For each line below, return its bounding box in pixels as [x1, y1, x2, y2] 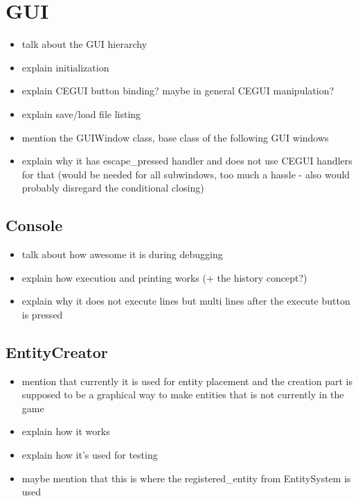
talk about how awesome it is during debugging [21, 247, 223, 262]
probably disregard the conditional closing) [21, 180, 204, 195]
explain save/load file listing [21, 106, 141, 121]
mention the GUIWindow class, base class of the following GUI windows [21, 130, 329, 144]
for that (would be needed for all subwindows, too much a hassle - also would [21, 167, 350, 181]
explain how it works [21, 424, 110, 439]
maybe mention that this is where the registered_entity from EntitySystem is [21, 470, 351, 485]
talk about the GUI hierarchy [21, 37, 147, 51]
